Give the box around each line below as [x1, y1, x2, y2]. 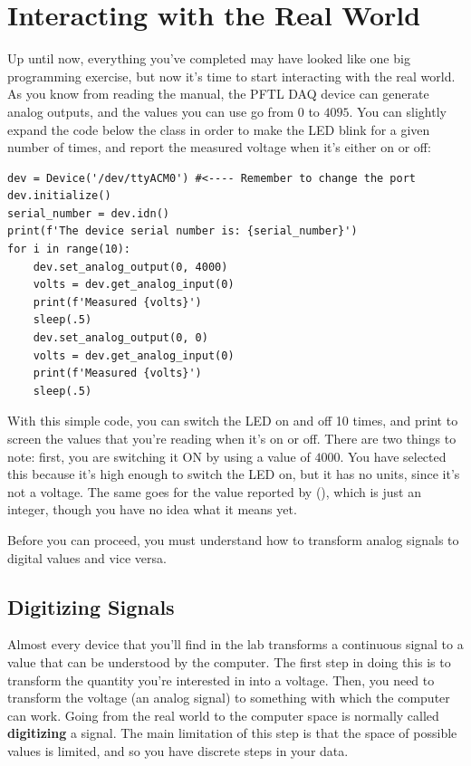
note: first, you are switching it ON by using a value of [7, 446, 311, 465]
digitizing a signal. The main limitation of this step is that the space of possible [7, 723, 457, 742]
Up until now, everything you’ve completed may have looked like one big [7, 49, 410, 68]
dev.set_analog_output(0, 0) [33, 331, 208, 345]
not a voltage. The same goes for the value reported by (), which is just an [7, 482, 421, 501]
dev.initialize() [7, 189, 111, 203]
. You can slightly [349, 101, 447, 120]
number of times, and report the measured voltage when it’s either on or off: [7, 138, 431, 157]
